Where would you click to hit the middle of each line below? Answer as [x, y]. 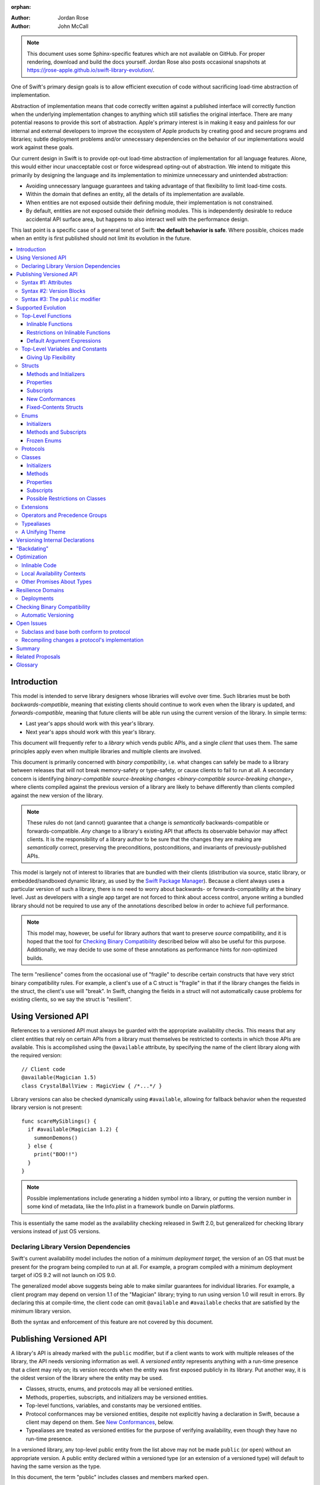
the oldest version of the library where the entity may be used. [87, 1377]
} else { [40, 1146]
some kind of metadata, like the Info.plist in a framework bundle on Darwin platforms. [131, 1206]
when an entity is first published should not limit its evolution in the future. [101, 238]
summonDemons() [56, 1138]
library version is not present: [47, 1107]
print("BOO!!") [56, 1154]
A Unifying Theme [44, 532]
